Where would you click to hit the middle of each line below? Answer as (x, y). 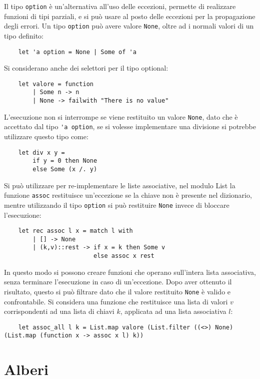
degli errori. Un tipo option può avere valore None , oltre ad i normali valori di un (129, 26)
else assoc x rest (124, 256)
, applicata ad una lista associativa (173, 311)
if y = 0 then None (65, 161)
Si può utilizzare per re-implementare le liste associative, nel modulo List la (120, 185)
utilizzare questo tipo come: (46, 136)
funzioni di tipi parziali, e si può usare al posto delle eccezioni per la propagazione (130, 16)
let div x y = (41, 152)
